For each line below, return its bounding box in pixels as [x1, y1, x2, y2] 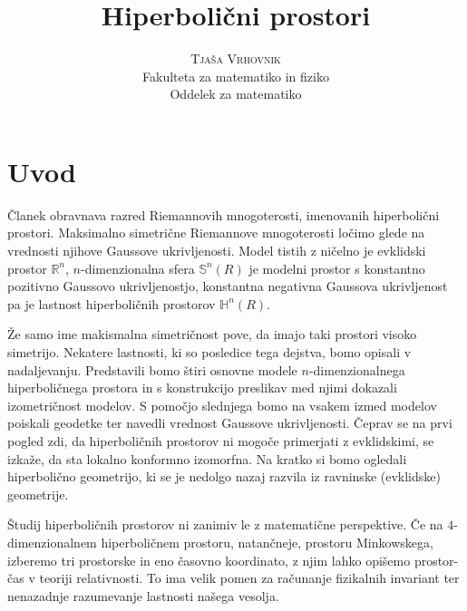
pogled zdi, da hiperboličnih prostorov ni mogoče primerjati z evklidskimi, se [7, 431, 434, 450]
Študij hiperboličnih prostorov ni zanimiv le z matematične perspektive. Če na [7, 515, 443, 534]
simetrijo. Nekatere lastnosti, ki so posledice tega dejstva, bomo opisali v [7, 343, 412, 361]
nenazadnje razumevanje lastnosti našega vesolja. [7, 586, 279, 605]
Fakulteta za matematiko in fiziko [142, 66, 329, 85]
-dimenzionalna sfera [80, 258, 195, 277]
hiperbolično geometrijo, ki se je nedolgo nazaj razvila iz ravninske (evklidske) [7, 467, 441, 486]
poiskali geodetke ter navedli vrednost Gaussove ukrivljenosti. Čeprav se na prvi [7, 413, 452, 432]
